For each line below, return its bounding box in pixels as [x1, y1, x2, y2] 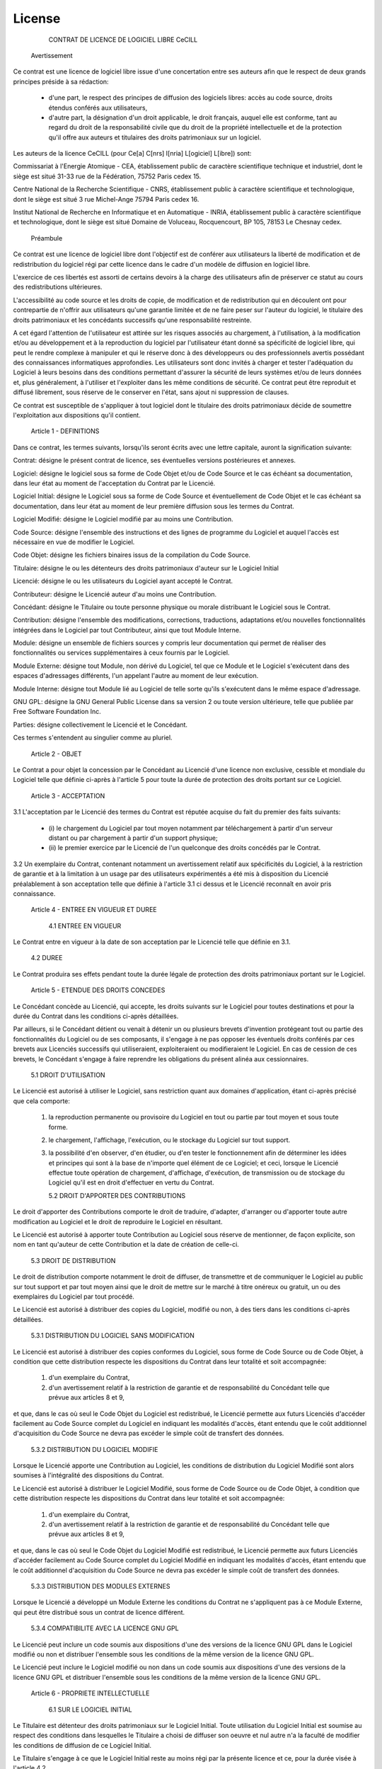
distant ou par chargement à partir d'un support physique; [48, 834, 219, 842]
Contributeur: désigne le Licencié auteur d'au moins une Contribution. [13, 589, 217, 598]
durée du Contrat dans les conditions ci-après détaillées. [13, 1012, 179, 1020]
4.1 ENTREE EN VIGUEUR [48, 921, 122, 930]
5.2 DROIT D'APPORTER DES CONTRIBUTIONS [48, 1191, 186, 1199]
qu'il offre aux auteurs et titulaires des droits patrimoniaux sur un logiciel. [48, 133, 262, 142]
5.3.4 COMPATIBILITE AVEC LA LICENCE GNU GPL [30, 1624, 180, 1632]
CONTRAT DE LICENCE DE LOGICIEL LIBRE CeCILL [48, 35, 198, 44]
